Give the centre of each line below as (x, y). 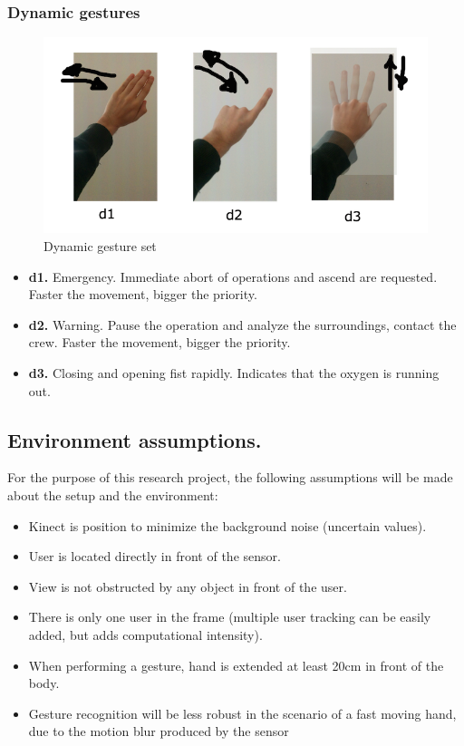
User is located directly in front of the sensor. (155, 556)
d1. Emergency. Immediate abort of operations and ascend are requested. (233, 276)
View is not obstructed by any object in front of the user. (188, 586)
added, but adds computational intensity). (145, 634)
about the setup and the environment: (113, 495)
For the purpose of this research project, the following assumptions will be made (230, 477)
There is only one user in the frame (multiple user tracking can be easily (230, 617)
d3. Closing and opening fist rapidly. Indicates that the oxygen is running (234, 373)
